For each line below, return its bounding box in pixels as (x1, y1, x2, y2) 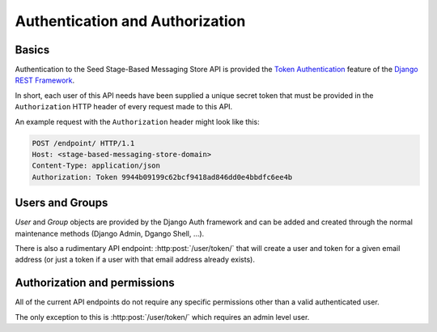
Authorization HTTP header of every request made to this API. (15, 102, 233, 112)
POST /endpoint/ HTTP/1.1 (32, 138, 135, 147)
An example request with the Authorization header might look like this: (15, 117, 260, 126)
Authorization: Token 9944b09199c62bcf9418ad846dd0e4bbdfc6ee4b (32, 172, 293, 181)
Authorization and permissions (15, 276, 176, 290)
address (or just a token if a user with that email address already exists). (15, 255, 255, 265)
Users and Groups (15, 196, 108, 210)
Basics (15, 43, 50, 57)
